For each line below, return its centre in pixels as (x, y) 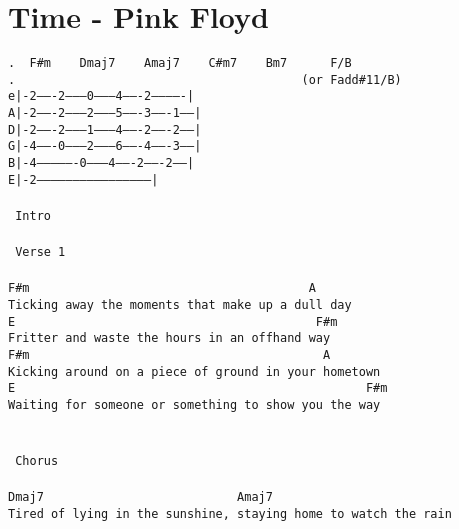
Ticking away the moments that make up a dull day (180, 305)
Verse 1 (40, 252)
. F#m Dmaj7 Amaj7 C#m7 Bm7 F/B (180, 63)
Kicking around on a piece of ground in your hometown (194, 371)
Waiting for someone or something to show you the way (194, 405)
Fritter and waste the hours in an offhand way (169, 338)
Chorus (37, 460)
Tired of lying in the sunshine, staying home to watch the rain (230, 513)
